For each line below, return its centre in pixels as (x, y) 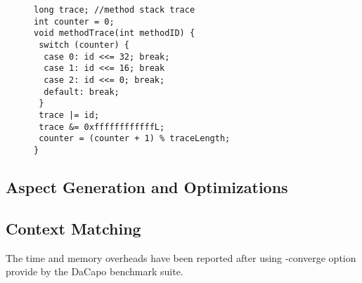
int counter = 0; (74, 21)
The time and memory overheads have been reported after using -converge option (181, 257)
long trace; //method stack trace (115, 10)
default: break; (82, 92)
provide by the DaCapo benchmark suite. (95, 271)
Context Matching (73, 228)
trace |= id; (69, 115)
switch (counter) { (84, 45)
